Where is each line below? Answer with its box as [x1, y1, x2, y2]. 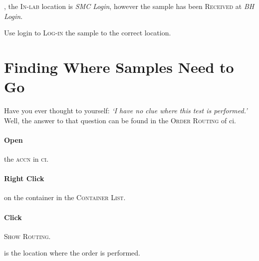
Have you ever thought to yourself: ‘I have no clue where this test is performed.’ [4, 105, 248, 116]
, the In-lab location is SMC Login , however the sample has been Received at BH [4, 1, 255, 11]
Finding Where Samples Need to [4, 56, 234, 77]
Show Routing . [4, 231, 51, 241]
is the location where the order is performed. [4, 248, 140, 258]
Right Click [4, 173, 44, 184]
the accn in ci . [4, 154, 49, 164]
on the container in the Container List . [4, 192, 126, 203]
